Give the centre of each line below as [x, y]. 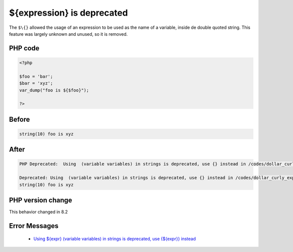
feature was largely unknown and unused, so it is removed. [68, 34]
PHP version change [41, 200]
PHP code [24, 48]
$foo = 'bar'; [36, 76]
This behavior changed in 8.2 [38, 212]
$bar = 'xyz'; [36, 83]
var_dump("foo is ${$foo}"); [54, 90]
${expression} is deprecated [68, 13]
